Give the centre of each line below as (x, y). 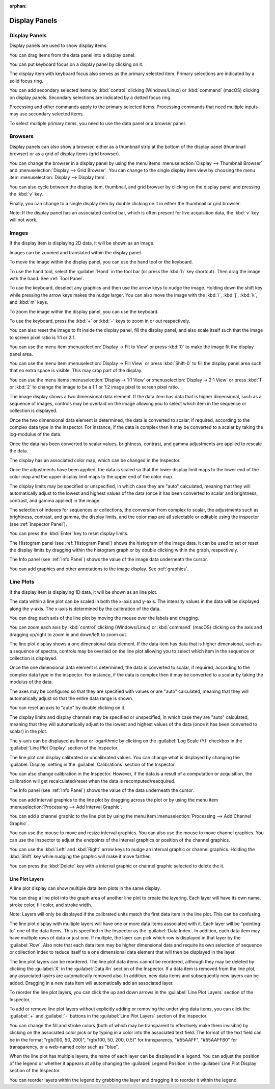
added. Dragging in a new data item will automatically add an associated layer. (92, 983)
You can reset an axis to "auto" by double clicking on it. (67, 708)
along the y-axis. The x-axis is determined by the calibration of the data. (85, 609)
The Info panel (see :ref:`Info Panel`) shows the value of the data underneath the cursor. (102, 790)
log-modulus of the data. (35, 434)
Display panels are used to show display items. (59, 45)
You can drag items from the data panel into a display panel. (73, 55)
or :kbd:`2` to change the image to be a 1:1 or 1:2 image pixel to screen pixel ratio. (94, 387)
